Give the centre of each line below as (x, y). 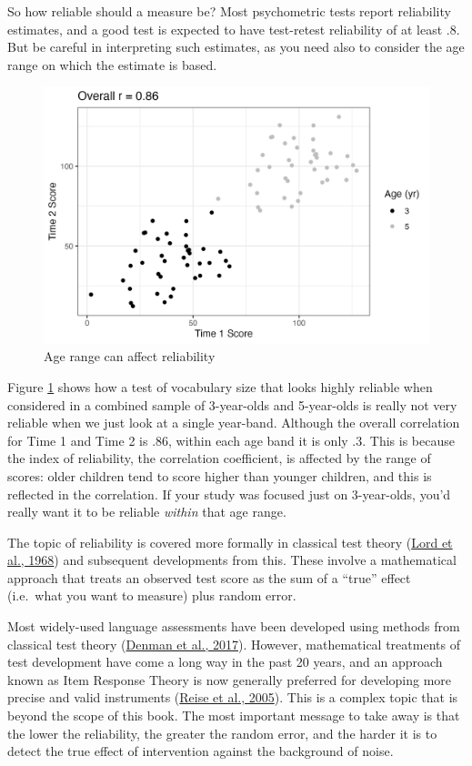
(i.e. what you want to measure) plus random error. (152, 595)
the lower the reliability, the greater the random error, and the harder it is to (222, 733)
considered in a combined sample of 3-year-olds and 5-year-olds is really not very (232, 404)
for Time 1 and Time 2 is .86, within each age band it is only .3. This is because (231, 440)
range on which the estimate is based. (112, 64)
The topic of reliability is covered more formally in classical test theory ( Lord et (230, 542)
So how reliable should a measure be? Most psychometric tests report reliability (229, 11)
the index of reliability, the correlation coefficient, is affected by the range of (219, 458)
